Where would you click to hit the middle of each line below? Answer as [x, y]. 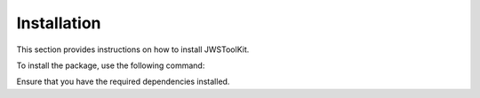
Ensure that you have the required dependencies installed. [123, 82]
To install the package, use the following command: [111, 65]
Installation [59, 23]
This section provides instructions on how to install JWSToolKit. [133, 49]
